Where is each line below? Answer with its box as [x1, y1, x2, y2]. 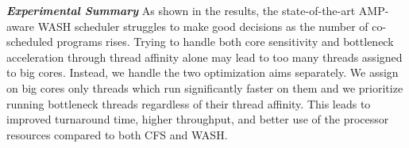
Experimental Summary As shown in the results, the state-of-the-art [6, 2, 356, 18]
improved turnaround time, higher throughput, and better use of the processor [6, 111, 389, 127]
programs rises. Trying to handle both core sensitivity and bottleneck [56, 33, 394, 50]
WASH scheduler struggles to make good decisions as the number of [37, 17, 368, 34]
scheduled [6, 33, 53, 50]
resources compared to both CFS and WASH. [6, 126, 228, 142]
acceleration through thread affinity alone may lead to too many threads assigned [6, 48, 403, 65]
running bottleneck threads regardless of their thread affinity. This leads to [6, 95, 371, 112]
